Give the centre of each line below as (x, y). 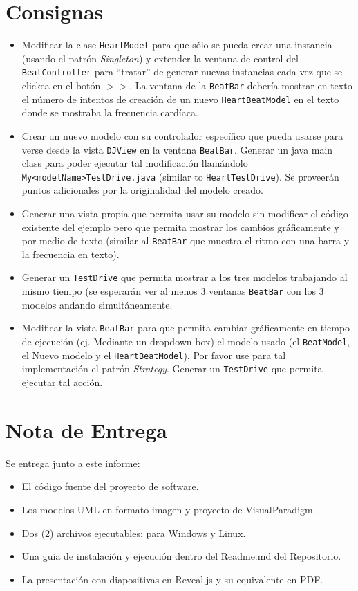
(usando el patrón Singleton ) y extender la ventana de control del (160, 58)
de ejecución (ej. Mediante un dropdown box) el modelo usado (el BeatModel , (186, 342)
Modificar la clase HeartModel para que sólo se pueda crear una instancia (177, 45)
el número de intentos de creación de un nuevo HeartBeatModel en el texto (180, 99)
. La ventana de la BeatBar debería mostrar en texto (241, 85)
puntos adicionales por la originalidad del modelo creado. (142, 190)
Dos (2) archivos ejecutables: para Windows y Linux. (134, 533)
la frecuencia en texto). (70, 254)
